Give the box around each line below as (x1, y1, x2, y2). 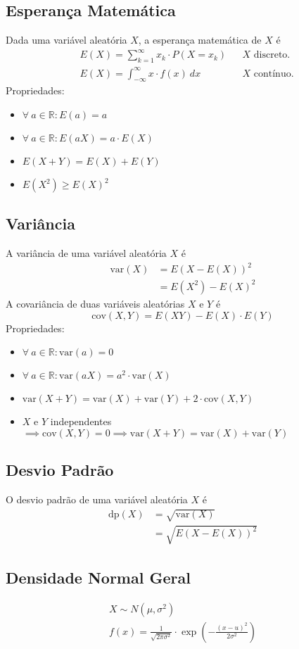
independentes (50, 414, 112, 429)
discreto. (253, 50, 291, 61)
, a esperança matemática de (138, 32, 262, 47)
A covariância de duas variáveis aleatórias (6, 296, 185, 310)
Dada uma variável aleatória (6, 32, 127, 47)
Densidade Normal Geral (6, 567, 191, 588)
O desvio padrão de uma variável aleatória (6, 491, 188, 506)
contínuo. (253, 68, 294, 79)
